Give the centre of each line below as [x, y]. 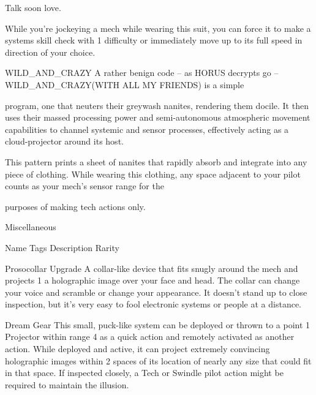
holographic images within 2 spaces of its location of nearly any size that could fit [158, 360]
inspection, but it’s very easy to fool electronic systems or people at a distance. [153, 304]
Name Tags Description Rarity [62, 247]
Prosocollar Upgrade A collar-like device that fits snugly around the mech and [152, 268]
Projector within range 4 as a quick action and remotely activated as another [150, 337]
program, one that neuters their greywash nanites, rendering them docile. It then [157, 105]
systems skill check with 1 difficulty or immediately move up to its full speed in [154, 40]
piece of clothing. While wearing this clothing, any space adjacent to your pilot [153, 174]
